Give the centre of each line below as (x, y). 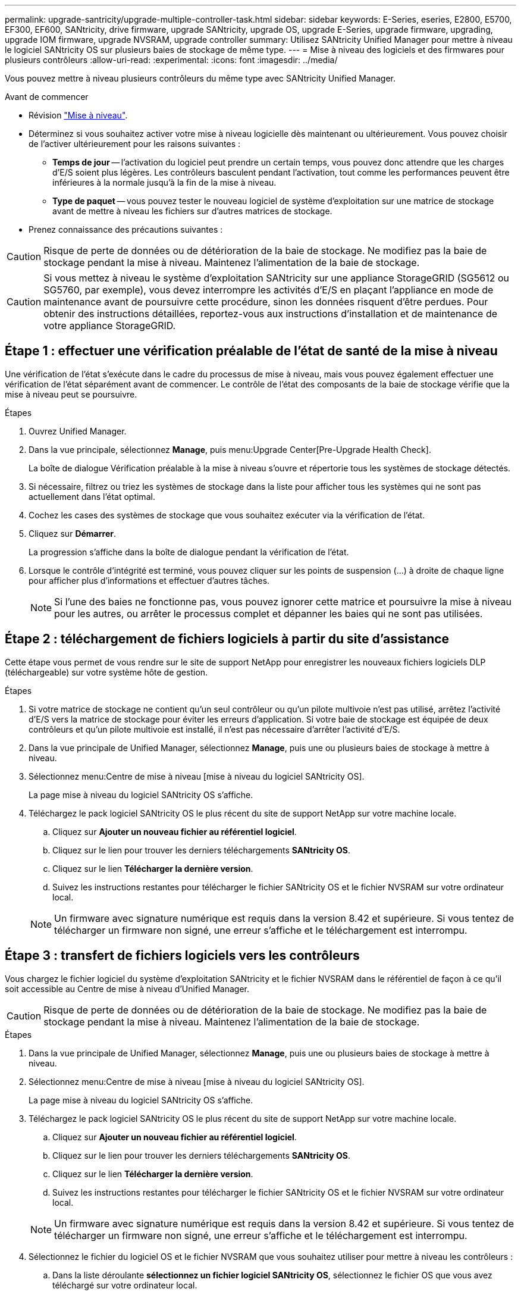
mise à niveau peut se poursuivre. (71, 394)
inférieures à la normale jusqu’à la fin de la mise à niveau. (164, 182)
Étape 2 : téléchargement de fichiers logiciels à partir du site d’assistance (227, 639)
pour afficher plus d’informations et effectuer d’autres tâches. (149, 580)
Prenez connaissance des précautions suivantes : (126, 229)
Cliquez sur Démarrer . (72, 533)
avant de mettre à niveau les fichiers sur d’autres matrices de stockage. (192, 211)
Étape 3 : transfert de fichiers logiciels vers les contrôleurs (182, 956)
